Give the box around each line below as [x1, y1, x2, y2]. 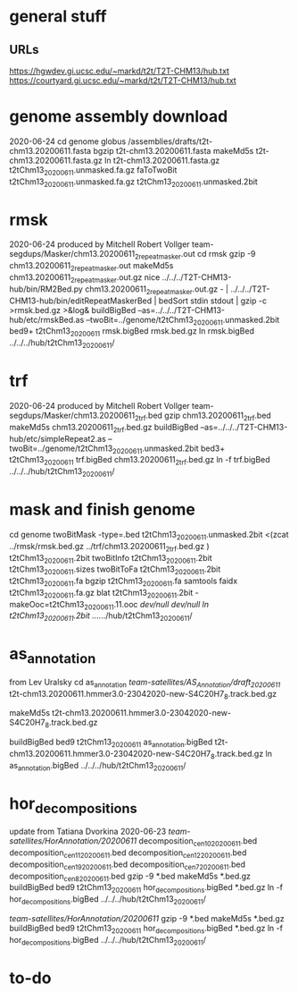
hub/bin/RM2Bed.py [9, 284, 83, 294]
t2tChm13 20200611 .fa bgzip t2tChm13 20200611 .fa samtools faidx [9, 575, 238, 588]
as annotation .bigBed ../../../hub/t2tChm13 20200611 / [9, 760, 186, 773]
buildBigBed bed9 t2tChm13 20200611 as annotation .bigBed [9, 736, 213, 749]
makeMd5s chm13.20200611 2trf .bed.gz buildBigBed [9, 421, 199, 435]
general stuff [9, 6, 107, 27]
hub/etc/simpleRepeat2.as [9, 433, 107, 444]
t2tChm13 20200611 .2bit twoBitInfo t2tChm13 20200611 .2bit [9, 552, 212, 565]
